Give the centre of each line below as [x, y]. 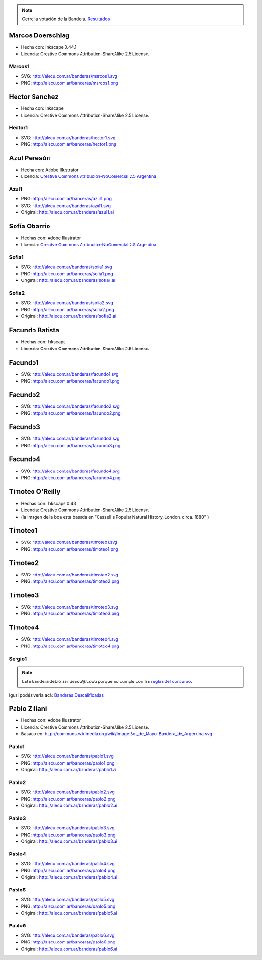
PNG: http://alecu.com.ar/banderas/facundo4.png [71, 478]
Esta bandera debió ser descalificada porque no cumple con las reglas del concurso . [107, 681]
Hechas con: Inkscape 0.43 [49, 503]
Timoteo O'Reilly [35, 492]
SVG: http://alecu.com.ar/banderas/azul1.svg [66, 205]
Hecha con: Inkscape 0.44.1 [49, 47]
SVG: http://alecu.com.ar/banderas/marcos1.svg [69, 76]
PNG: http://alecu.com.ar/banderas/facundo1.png [70, 381]
